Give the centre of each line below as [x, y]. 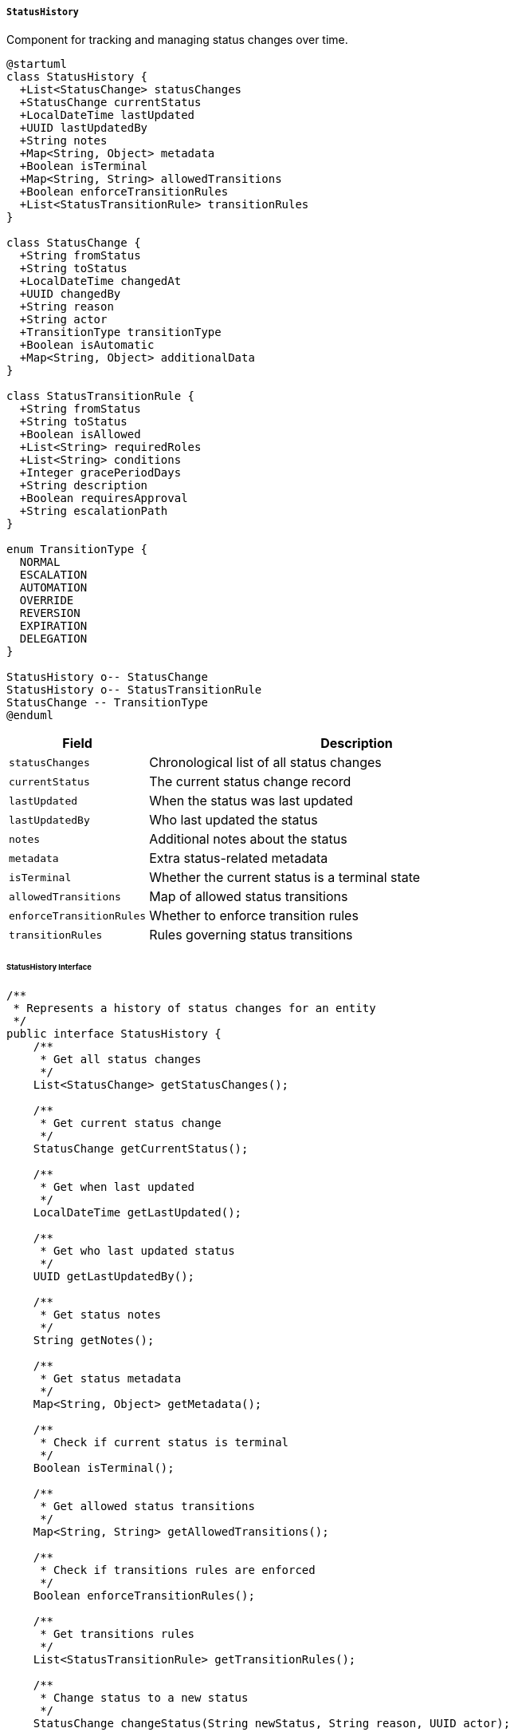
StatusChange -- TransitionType [107, 703]
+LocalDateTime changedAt [100, 281]
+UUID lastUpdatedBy [84, 128]
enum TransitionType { [77, 550]
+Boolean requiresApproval [104, 498]
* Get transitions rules [118, 1634]
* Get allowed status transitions [147, 1507]
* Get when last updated [118, 1187]
